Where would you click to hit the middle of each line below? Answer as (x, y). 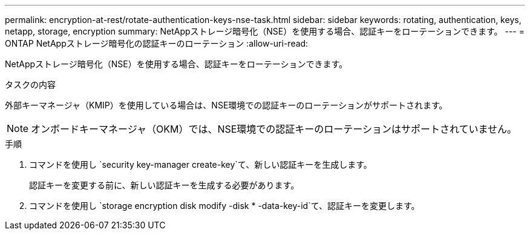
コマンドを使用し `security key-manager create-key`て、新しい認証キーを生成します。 (201, 164)
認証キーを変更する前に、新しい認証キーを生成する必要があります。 (164, 185)
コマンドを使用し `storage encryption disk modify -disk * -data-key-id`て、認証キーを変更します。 (224, 206)
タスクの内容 (30, 84)
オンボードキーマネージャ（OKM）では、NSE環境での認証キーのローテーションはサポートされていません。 (274, 129)
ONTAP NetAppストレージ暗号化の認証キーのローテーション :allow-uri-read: (157, 43)
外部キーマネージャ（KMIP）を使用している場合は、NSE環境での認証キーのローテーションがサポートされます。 (226, 105)
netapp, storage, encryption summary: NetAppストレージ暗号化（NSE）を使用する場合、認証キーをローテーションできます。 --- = (265, 31)
